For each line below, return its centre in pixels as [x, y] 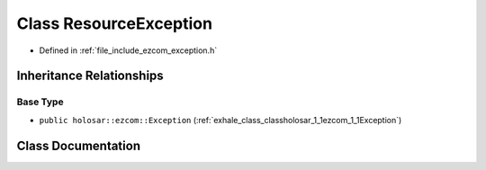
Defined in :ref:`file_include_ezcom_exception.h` [128, 50]
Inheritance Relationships [90, 76]
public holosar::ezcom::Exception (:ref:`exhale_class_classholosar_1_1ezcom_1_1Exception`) [220, 120]
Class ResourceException [115, 23]
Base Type [40, 102]
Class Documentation [79, 145]
